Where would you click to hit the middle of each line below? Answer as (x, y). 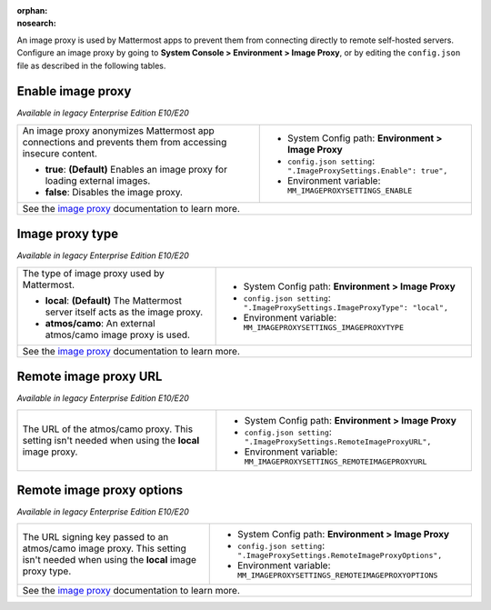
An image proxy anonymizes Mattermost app (118, 130)
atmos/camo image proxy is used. (118, 335)
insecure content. (60, 153)
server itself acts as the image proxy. (124, 312)
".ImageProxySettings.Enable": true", (367, 170)
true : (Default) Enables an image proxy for (136, 169)
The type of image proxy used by (94, 273)
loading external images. (98, 180)
